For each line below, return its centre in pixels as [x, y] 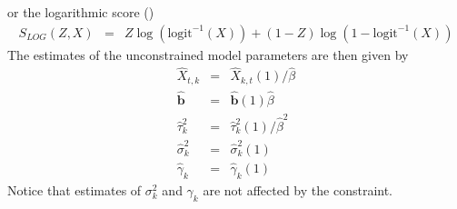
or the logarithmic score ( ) [81, 12]
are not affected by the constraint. [298, 189]
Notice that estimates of [75, 189]
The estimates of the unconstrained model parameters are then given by [208, 54]
